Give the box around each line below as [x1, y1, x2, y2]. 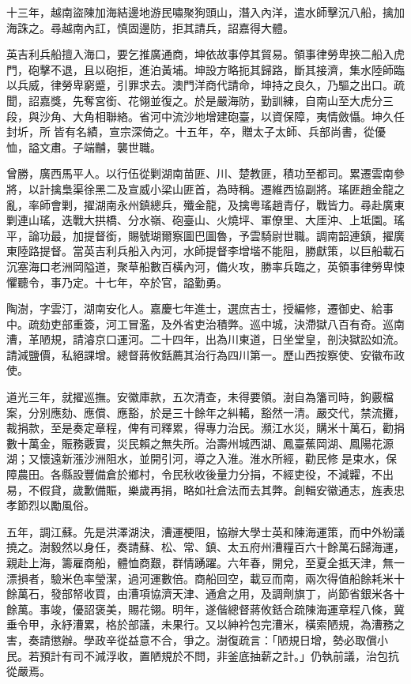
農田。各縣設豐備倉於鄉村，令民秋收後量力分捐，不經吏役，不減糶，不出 [17, 466, 394, 483]
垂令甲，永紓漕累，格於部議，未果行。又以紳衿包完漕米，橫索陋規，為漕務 [6, 616, 394, 633]
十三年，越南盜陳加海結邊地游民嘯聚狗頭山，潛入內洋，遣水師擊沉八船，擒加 [6, 4, 405, 20]
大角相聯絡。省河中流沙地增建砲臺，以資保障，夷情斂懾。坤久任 [72, 107, 405, 124]
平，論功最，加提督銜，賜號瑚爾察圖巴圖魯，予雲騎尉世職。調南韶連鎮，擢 [6, 227, 394, 243]
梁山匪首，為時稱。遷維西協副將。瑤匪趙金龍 [160, 180, 394, 197]
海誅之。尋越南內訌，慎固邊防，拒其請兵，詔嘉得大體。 [6, 19, 294, 36]
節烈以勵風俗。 [17, 497, 95, 513]
